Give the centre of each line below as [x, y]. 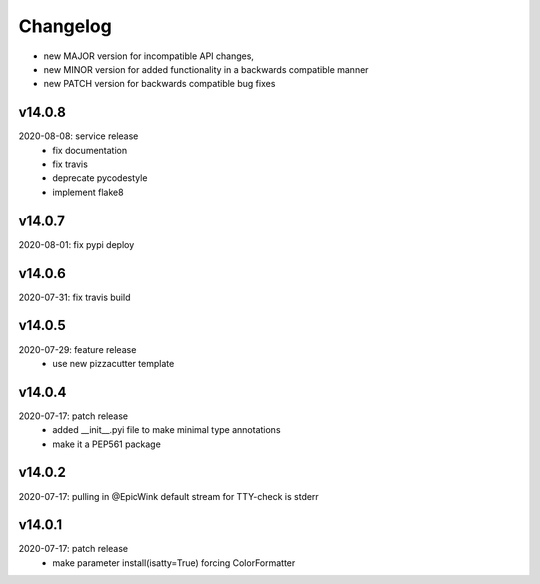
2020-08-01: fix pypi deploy [76, 244]
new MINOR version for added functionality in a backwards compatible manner [206, 69]
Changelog [65, 26]
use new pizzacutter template [113, 363]
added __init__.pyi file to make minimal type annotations [166, 430]
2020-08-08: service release [78, 136]
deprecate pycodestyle [100, 178]
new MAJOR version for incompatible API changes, [149, 56]
